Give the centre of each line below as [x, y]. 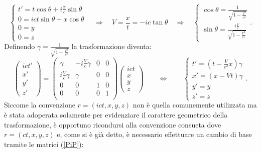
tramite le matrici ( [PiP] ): [44, 144]
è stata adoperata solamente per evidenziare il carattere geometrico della [116, 114]
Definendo [20, 46]
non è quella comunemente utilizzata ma [195, 105]
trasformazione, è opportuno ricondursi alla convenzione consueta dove [113, 124]
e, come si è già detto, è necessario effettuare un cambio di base [154, 134]
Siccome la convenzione [40, 105]
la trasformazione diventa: [111, 46]
